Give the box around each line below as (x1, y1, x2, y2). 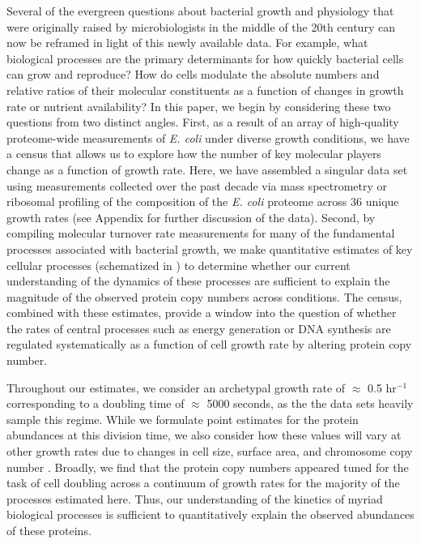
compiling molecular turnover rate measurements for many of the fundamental (6, 225, 395, 242)
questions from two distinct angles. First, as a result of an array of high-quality (6, 114, 399, 131)
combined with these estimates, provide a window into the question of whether (6, 304, 397, 321)
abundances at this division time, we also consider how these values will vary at (6, 426, 402, 443)
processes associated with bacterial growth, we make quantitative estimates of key (6, 240, 413, 257)
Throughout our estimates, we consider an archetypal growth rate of (6, 379, 346, 396)
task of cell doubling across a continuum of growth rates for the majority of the (6, 474, 400, 491)
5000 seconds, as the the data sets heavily (206, 395, 414, 412)
